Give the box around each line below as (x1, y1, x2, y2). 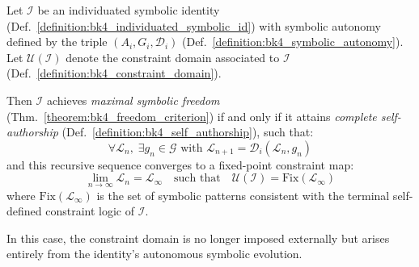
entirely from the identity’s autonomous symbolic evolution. (6, 245, 303, 262)
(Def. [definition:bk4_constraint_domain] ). (6, 65, 222, 81)
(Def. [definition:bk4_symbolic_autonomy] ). (182, 33, 404, 50)
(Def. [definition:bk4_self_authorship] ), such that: (61, 123, 314, 140)
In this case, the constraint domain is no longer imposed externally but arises (6, 229, 390, 246)
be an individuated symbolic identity (37, 2, 220, 18)
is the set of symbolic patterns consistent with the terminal (96, 186, 390, 203)
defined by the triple (6, 33, 108, 50)
